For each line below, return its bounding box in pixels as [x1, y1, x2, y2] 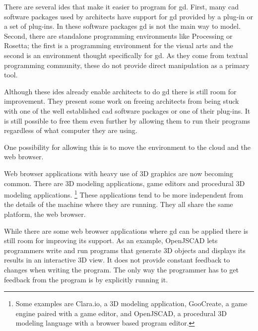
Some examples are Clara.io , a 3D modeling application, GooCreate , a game [15, 298, 248, 309]
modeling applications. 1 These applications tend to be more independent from [4, 188, 243, 199]
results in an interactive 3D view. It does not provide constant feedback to [4, 255, 230, 265]
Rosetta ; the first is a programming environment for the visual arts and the [4, 40, 233, 51]
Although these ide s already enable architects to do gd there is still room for [4, 86, 237, 96]
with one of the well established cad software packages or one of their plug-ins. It [4, 105, 251, 116]
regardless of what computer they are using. [4, 125, 137, 135]
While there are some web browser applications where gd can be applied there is [4, 225, 249, 236]
